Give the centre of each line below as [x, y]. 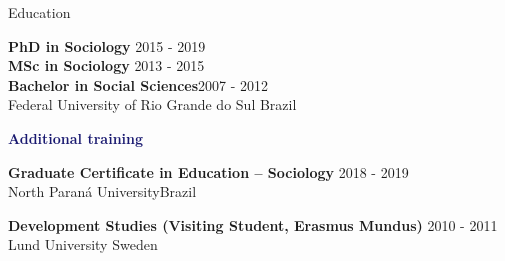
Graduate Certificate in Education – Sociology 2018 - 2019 [208, 171]
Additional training [76, 137]
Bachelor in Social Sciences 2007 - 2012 [138, 84]
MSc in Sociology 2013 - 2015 [106, 65]
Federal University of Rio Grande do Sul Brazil [152, 104]
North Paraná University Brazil [102, 191]
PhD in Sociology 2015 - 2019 [107, 45]
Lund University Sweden [83, 244]
